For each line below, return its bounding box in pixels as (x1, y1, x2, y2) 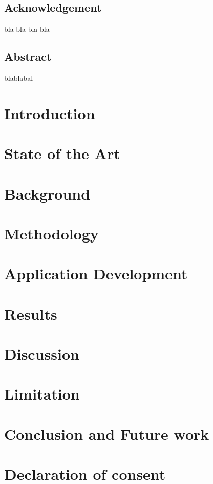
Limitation (4, 383, 80, 404)
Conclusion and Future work (4, 423, 209, 444)
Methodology (4, 223, 99, 244)
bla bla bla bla (4, 24, 50, 34)
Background (4, 183, 91, 204)
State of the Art (4, 143, 120, 164)
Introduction (4, 102, 95, 123)
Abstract (4, 49, 52, 64)
